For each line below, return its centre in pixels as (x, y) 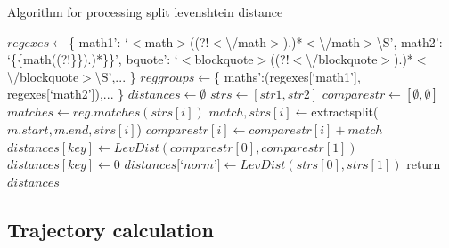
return (424, 164)
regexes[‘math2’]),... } (66, 94)
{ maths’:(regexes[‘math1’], (287, 76)
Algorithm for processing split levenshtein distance (145, 12)
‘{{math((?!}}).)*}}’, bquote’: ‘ (93, 59)
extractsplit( (345, 112)
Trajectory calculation (110, 229)
